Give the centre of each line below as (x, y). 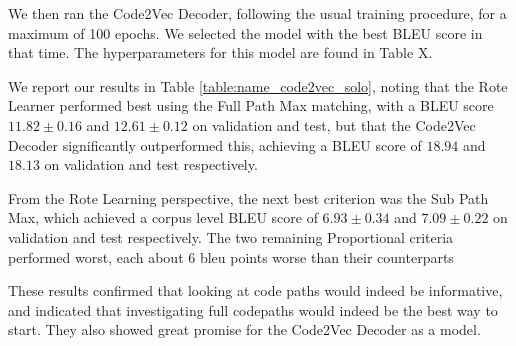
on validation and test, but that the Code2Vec (334, 124)
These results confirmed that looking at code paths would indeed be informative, (255, 290)
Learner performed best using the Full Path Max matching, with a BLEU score (251, 105)
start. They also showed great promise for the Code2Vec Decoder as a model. (244, 329)
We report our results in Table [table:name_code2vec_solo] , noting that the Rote (258, 85)
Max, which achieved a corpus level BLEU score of (163, 217)
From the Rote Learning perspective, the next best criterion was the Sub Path (248, 197)
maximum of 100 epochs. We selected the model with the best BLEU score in (245, 32)
